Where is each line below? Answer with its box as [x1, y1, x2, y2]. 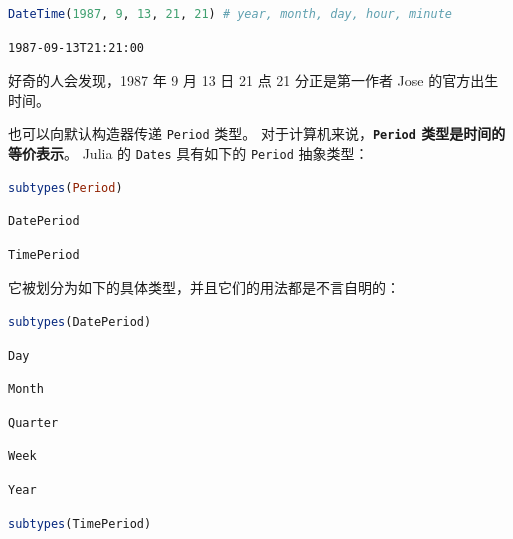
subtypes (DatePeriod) [8, 315, 152, 330]
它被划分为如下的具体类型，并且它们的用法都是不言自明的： [8, 277, 400, 298]
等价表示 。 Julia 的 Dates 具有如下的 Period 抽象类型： [8, 143, 369, 164]
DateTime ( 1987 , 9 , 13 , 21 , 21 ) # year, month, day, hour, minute [8, 7, 452, 21]
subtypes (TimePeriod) [8, 516, 152, 531]
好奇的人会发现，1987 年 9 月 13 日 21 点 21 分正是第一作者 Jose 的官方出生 [8, 70, 499, 91]
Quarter [8, 415, 59, 430]
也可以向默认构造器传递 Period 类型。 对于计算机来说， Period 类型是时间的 [8, 123, 506, 144]
